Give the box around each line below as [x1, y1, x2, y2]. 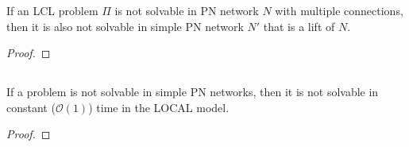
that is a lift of [263, 17, 335, 34]
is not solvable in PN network [114, 2, 259, 18]
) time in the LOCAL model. [88, 99, 230, 115]
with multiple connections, [275, 2, 403, 18]
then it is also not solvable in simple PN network [6, 17, 244, 34]
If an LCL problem [6, 2, 98, 18]
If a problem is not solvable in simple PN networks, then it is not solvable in [6, 83, 379, 100]
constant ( [6, 99, 56, 115]
